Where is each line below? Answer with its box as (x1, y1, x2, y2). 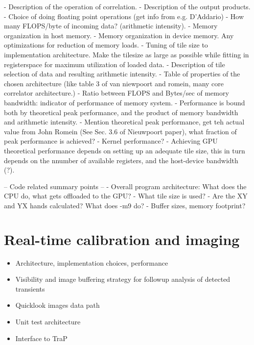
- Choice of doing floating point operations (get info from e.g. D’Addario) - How (4, 11, 244, 21)
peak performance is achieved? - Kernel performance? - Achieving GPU (4, 136, 218, 146)
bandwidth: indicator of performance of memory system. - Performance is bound (4, 97, 245, 107)
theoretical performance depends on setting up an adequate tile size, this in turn (4, 145, 245, 155)
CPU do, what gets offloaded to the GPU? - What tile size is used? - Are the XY (4, 191, 248, 201)
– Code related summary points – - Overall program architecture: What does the (4, 181, 247, 191)
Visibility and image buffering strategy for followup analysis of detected (15, 274, 231, 284)
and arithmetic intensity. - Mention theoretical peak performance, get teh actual (4, 117, 245, 127)
